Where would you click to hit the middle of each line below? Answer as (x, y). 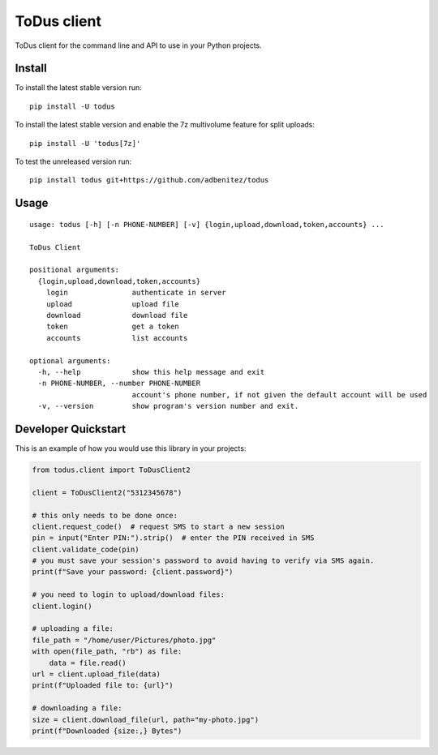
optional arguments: (70, 360)
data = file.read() (88, 663)
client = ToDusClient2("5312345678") (107, 492)
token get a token (113, 327)
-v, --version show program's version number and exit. (168, 406)
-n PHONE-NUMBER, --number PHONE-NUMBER (119, 384)
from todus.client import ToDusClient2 (111, 470)
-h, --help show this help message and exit (151, 372)
